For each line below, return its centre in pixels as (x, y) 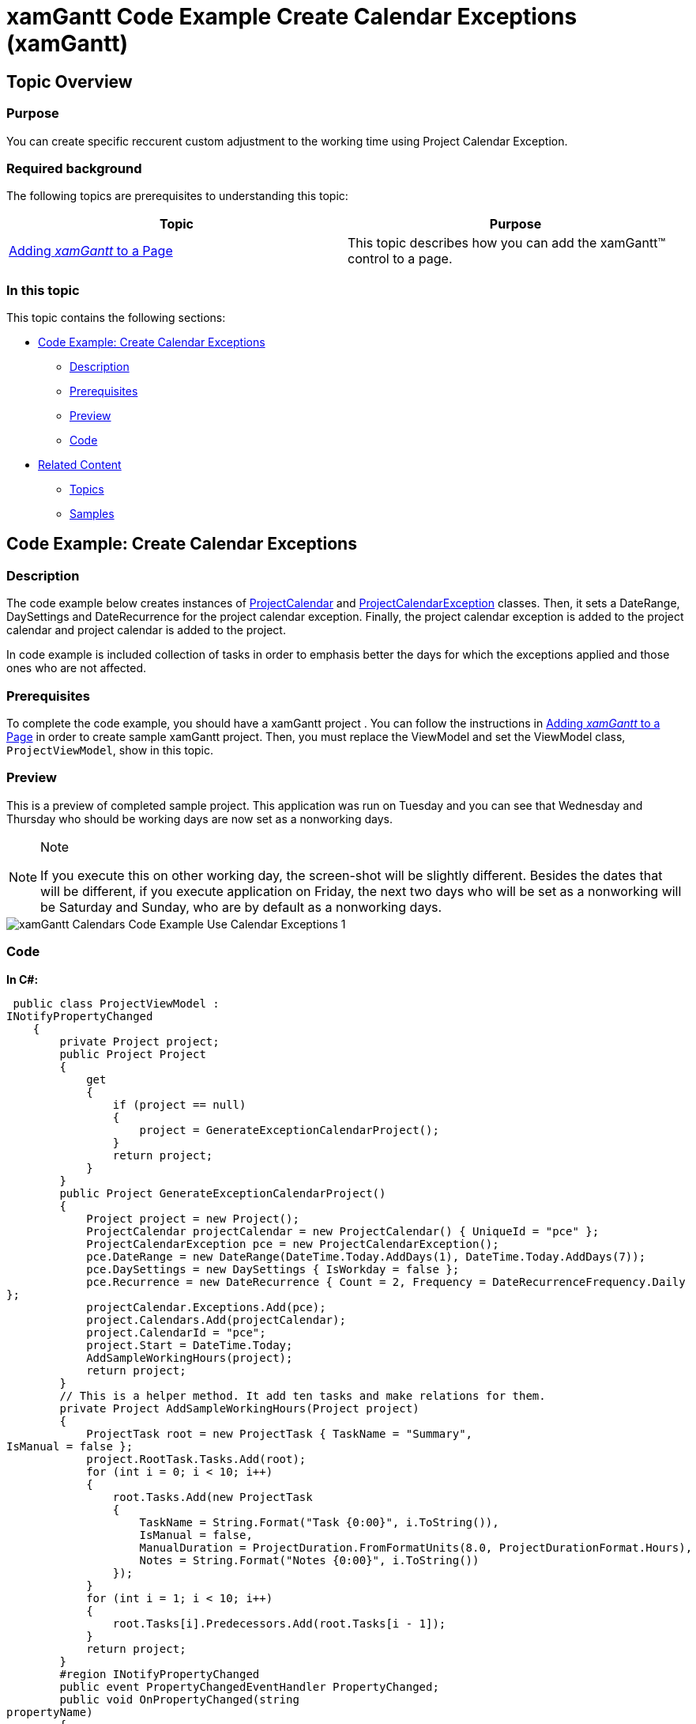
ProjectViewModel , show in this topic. (110, 750)
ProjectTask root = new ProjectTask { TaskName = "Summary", (280, 1433)
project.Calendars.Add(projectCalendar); (216, 1319)
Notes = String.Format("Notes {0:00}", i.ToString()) (309, 1560)
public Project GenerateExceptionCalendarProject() (223, 1193)
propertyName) (50, 1712)
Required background (74, 168)
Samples (92, 514)
